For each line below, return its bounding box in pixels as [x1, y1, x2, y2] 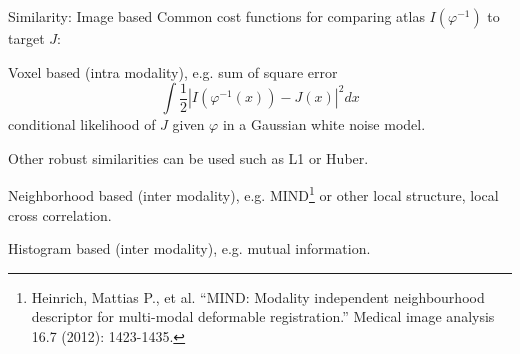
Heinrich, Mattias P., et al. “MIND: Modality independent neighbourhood [31, 286, 485, 307]
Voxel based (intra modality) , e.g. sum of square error [8, 61, 338, 82]
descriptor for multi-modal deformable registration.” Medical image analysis [31, 306, 495, 327]
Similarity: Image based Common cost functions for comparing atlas [8, 6, 425, 26]
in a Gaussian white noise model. [222, 114, 426, 135]
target [8, 28, 45, 48]
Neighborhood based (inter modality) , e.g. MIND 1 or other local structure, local [8, 182, 499, 206]
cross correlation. [8, 204, 112, 225]
